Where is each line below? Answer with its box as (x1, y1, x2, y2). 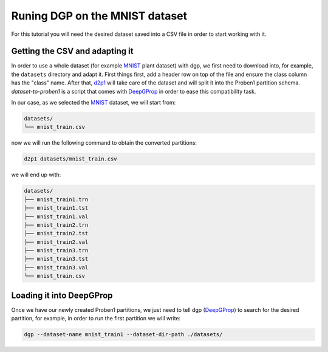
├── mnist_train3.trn (24, 247, 89, 254)
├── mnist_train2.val (24, 238, 89, 246)
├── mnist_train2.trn (24, 221, 89, 228)
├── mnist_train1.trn (24, 196, 89, 203)
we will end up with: (11, 171, 61, 179)
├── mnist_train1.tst (24, 204, 89, 212)
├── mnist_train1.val (24, 213, 89, 220)
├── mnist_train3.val (24, 264, 89, 271)
